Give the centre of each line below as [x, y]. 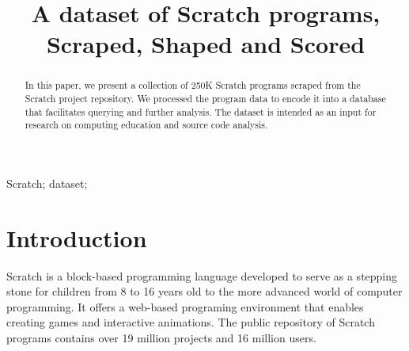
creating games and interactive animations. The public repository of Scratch [191, 322]
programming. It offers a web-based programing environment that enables [185, 306]
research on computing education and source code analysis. [146, 125]
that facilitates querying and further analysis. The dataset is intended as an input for [201, 111]
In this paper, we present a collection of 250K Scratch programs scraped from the [193, 85]
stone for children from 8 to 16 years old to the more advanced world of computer [204, 291]
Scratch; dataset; [47, 183]
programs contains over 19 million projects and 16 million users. [161, 338]
